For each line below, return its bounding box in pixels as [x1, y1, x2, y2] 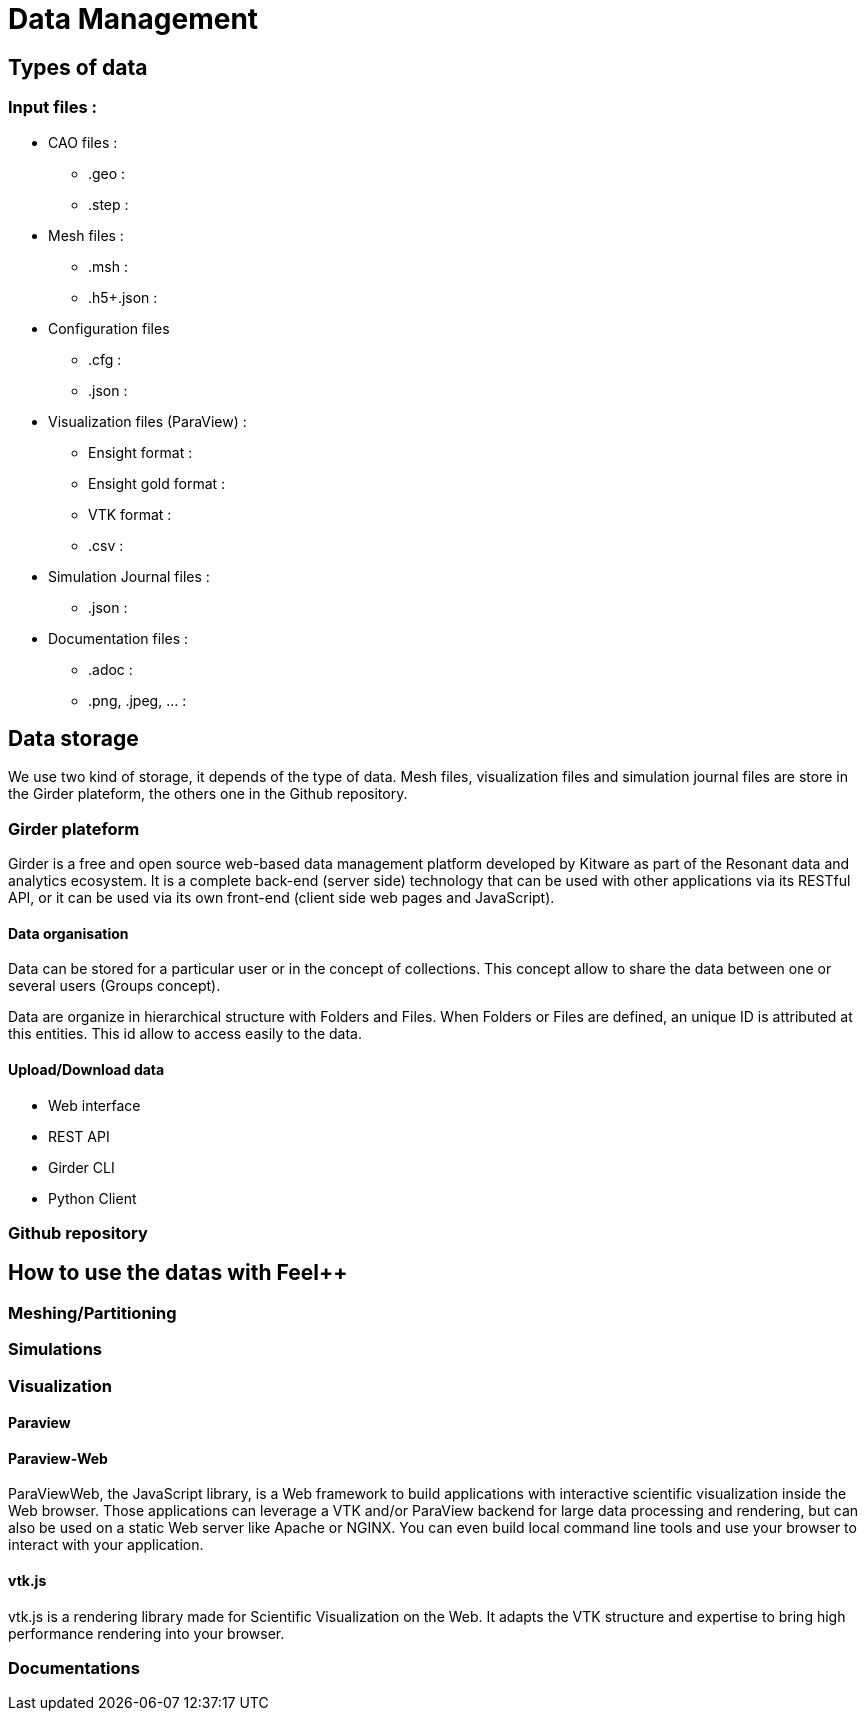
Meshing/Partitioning [8, 1302, 177, 1323]
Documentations [8, 1657, 140, 1678]
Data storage [8, 725, 139, 751]
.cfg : [88, 350, 122, 368]
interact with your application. [8, 1536, 204, 1554]
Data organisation [8, 924, 129, 942]
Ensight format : [88, 443, 193, 461]
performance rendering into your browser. [8, 1624, 285, 1642]
